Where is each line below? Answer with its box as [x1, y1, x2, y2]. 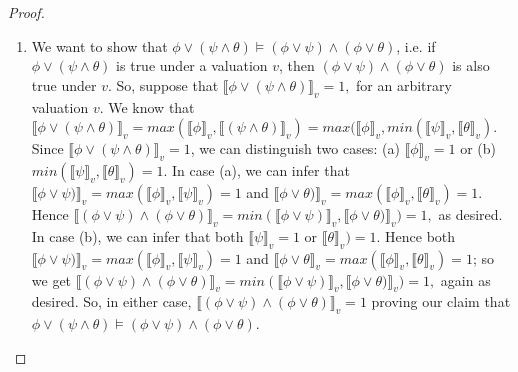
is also [452, 55, 490, 76]
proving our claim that [371, 291, 511, 312]
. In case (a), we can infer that [163, 159, 350, 180]
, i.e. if [396, 35, 436, 56]
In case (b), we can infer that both [31, 225, 244, 246]
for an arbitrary [356, 74, 452, 95]
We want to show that [31, 35, 168, 56]
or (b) [460, 138, 497, 159]
